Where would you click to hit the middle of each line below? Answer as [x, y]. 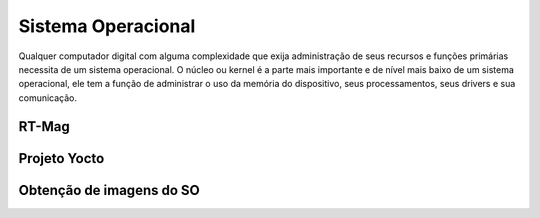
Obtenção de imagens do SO [109, 190]
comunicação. [48, 97]
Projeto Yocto [61, 158]
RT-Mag [44, 126]
